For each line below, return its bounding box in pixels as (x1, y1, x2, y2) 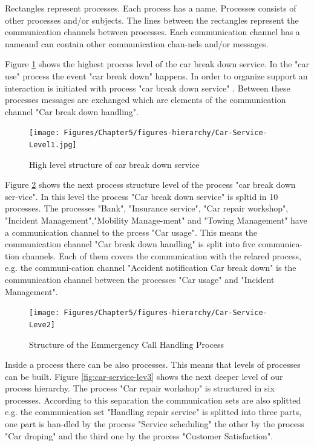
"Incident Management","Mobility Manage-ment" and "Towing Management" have (5, 214, 307, 227)
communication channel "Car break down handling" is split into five (5, 238, 256, 250)
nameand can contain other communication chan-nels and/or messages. (5, 37, 269, 50)
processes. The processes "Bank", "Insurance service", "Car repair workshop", (5, 202, 289, 215)
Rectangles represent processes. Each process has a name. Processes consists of (5, 2, 296, 14)
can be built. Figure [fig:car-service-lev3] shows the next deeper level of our (5, 370, 283, 382)
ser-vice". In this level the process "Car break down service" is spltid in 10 (5, 190, 278, 202)
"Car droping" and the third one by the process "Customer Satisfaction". (5, 429, 273, 442)
